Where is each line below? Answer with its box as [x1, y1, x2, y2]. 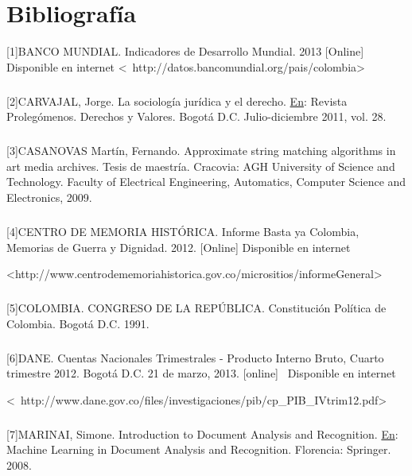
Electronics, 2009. [6, 189, 92, 206]
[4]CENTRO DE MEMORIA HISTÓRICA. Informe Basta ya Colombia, [6, 223, 360, 239]
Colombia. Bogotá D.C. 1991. [6, 315, 150, 331]
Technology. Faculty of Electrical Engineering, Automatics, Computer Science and [6, 173, 406, 190]
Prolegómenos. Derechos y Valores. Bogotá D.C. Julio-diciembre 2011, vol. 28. [6, 108, 387, 125]
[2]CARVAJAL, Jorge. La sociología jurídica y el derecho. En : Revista [6, 92, 348, 109]
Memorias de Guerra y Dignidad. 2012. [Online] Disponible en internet [6, 238, 351, 255]
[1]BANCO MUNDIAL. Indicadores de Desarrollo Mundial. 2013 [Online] [6, 43, 364, 60]
